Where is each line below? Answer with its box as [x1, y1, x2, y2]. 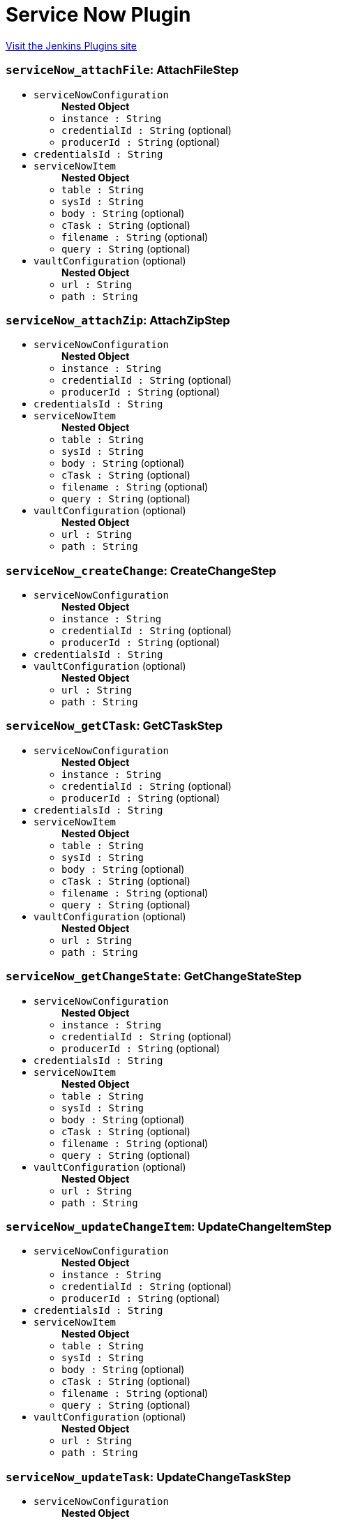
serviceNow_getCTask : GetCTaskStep [6, 719, 223, 733]
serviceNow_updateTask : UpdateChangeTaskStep [6, 1469, 292, 1484]
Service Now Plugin [6, 3, 191, 27]
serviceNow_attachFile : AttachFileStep [6, 63, 239, 77]
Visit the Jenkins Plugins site [6, 39, 137, 52]
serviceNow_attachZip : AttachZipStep [6, 313, 230, 327]
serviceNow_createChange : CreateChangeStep [6, 563, 276, 578]
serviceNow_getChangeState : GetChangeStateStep [6, 969, 302, 984]
